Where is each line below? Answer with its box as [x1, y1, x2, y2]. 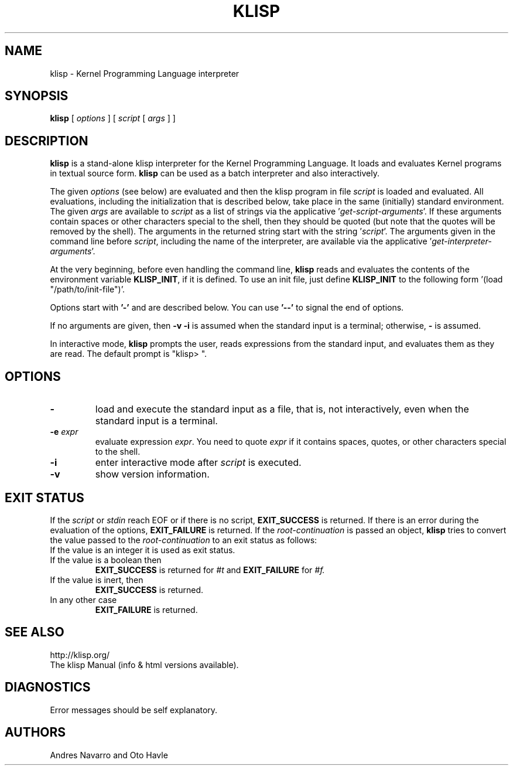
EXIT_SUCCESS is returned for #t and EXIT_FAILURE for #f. [95, 564, 325, 575]
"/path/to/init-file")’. [50, 284, 125, 295]
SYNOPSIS [5, 88, 69, 104]
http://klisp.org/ [50, 649, 110, 660]
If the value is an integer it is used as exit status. [50, 544, 235, 555]
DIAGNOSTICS [5, 680, 91, 695]
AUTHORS [5, 725, 66, 740]
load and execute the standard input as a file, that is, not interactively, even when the [95, 403, 469, 415]
